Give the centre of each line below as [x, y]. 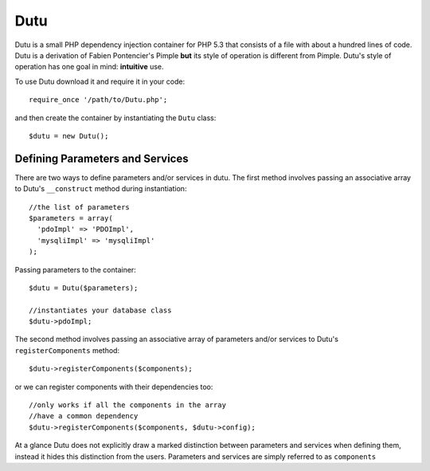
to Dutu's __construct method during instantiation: [101, 189]
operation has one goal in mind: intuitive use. [89, 67]
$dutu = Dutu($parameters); [84, 288]
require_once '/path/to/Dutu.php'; [98, 100]
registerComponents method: [67, 350]
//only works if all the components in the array [128, 405]
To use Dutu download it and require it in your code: [100, 81]
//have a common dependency [84, 416]
